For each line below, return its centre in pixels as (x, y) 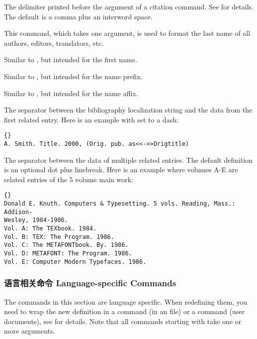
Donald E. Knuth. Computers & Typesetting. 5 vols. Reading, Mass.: (120, 204)
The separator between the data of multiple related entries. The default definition (128, 160)
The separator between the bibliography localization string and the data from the (128, 110)
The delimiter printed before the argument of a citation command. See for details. (129, 6)
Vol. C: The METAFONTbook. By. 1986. (66, 245)
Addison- (18, 212)
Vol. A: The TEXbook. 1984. (50, 229)
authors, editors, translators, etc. (54, 43)
